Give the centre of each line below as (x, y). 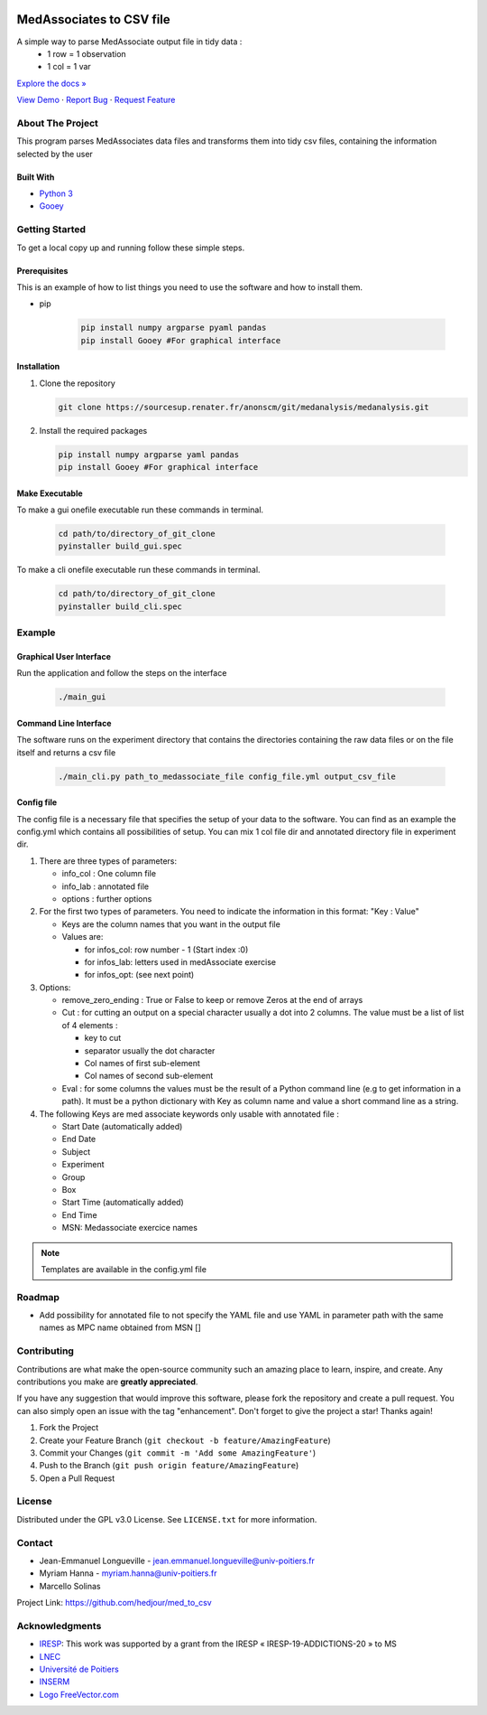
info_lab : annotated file (105, 886)
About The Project (58, 123)
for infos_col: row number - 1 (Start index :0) (166, 950)
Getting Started (51, 230)
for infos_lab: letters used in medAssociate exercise (180, 961)
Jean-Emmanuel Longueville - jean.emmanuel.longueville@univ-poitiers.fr (177, 1560)
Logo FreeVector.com (79, 1694)
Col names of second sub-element (149, 1076)
